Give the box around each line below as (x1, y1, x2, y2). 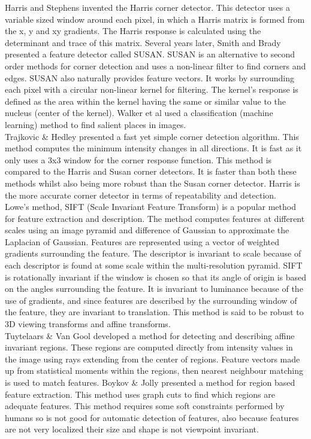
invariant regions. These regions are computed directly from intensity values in (5, 341, 293, 353)
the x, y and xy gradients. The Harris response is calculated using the (5, 25, 261, 37)
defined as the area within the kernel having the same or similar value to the (5, 94, 286, 107)
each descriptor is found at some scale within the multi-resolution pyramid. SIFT (5, 259, 303, 272)
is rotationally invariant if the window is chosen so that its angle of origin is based (5, 270, 307, 283)
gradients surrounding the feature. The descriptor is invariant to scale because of (5, 247, 301, 260)
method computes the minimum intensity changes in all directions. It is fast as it (5, 142, 302, 154)
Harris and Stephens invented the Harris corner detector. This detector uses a (5, 1, 290, 13)
